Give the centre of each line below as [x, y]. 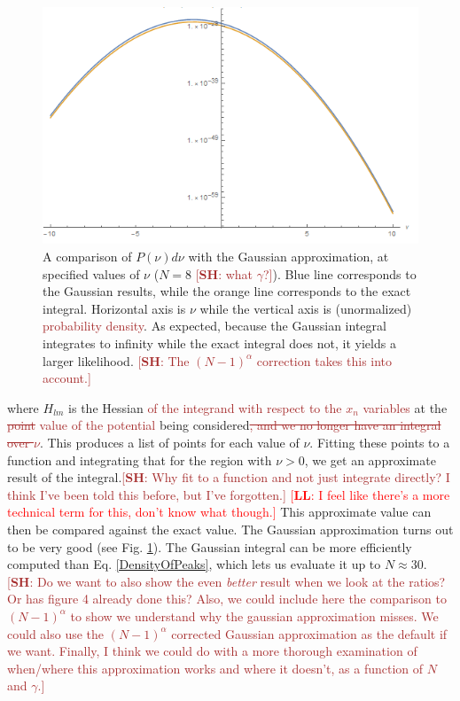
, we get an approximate [370, 460]
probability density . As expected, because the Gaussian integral [214, 326]
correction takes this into [324, 360]
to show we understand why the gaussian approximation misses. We [254, 615]
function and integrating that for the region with [140, 460]
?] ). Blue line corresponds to [339, 273]
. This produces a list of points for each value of [169, 442]
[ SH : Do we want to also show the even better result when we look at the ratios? [226, 581]
